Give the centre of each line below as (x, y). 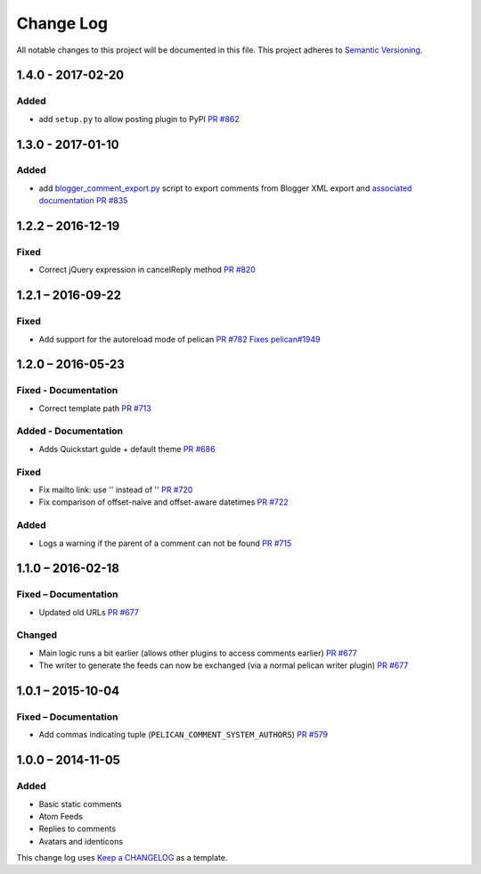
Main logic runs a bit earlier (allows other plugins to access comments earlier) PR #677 (198, 653)
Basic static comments (80, 804)
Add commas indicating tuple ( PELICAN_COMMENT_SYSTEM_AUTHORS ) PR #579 (183, 735)
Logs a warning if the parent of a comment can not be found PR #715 (165, 543)
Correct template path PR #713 (95, 408)
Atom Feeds (61, 816)
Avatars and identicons (81, 841)
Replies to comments (77, 829)
